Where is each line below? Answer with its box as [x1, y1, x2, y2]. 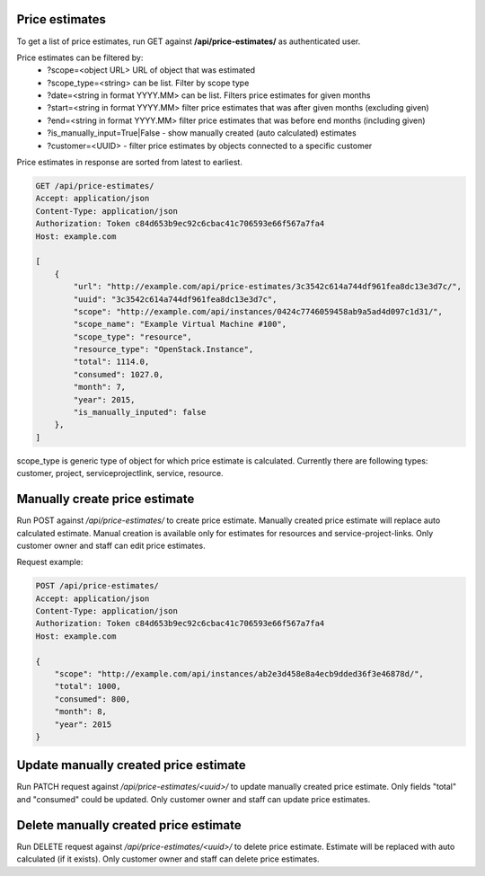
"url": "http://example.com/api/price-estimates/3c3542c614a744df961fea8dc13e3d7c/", [73, 281, 463, 292]
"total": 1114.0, [73, 357, 150, 367]
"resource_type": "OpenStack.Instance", [73, 344, 254, 355]
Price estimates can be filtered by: [16, 52, 144, 63]
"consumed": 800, [54, 694, 131, 704]
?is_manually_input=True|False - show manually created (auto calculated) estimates [47, 128, 357, 138]
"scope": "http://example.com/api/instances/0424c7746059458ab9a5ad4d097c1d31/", [73, 306, 444, 316]
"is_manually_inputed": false [73, 407, 207, 418]
